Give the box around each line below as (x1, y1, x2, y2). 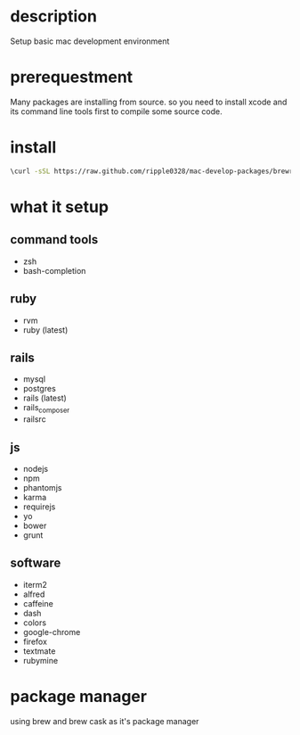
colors (22, 617, 47, 628)
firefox (22, 636, 48, 647)
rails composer (22, 402, 70, 416)
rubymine (22, 655, 59, 665)
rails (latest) (22, 392, 68, 403)
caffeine (22, 598, 54, 608)
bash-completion (22, 265, 86, 276)
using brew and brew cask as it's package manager (10, 715, 199, 726)
